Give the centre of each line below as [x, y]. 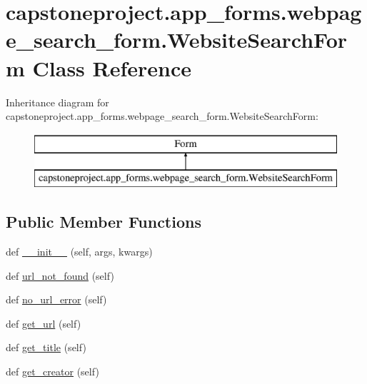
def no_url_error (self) [56, 299]
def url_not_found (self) [60, 275]
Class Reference [112, 67]
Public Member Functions [104, 222]
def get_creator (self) [52, 372]
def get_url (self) [44, 323]
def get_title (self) [46, 347]
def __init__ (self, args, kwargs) [79, 252]
